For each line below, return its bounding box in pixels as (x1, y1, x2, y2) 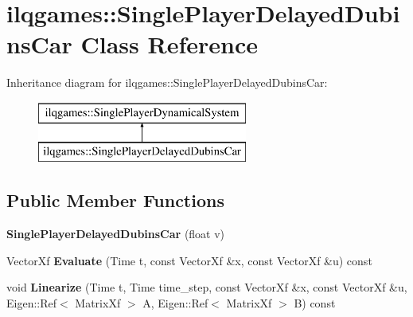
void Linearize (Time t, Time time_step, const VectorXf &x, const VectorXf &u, (6, 279, 407, 295)
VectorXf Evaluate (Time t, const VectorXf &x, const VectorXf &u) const (6, 252, 372, 268)
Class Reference (80, 28, 259, 61)
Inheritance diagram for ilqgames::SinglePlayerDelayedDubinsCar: (6, 74, 328, 91)
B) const (294, 295, 336, 311)
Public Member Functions (6, 188, 224, 213)
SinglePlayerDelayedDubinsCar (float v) (6, 225, 225, 242)
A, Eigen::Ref (142, 295, 208, 311)
